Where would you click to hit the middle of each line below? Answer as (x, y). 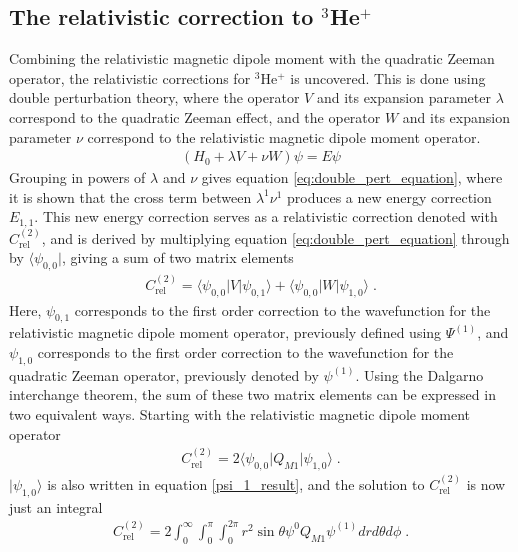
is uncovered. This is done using (388, 77)
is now (486, 483)
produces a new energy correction (389, 196)
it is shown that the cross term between (130, 196)
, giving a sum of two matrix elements (177, 257)
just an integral (56, 506)
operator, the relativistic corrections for (130, 77)
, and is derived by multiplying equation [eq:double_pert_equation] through (275, 237)
